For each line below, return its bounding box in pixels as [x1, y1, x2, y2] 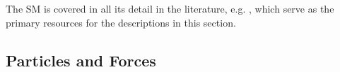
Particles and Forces [6, 49, 156, 71]
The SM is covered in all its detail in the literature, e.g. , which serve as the [6, 1, 334, 15]
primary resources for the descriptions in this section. [6, 15, 236, 29]
